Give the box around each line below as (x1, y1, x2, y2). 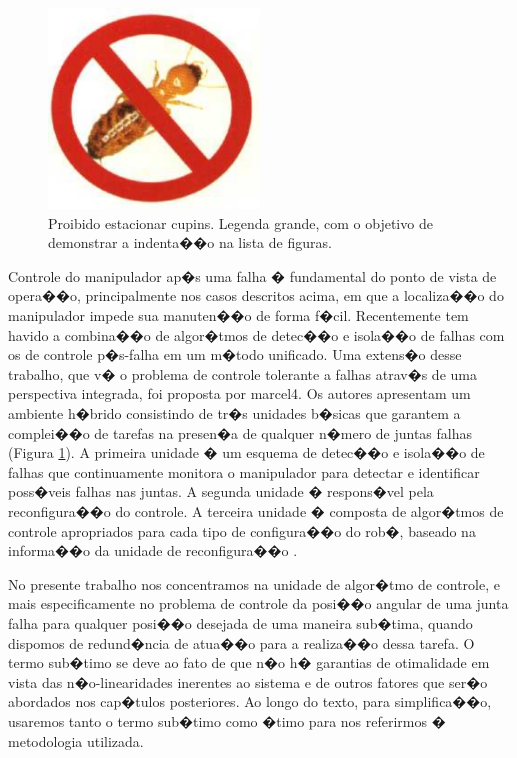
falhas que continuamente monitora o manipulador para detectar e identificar (8, 461, 480, 482)
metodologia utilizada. (8, 730, 144, 751)
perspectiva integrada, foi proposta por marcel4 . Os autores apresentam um (8, 383, 471, 404)
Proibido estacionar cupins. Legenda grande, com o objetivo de (48, 212, 433, 233)
